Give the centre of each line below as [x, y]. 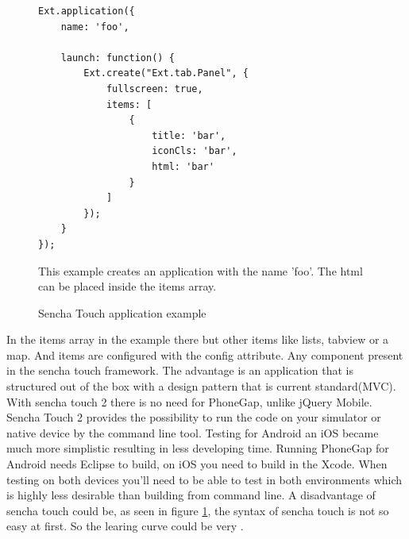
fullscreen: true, [154, 89]
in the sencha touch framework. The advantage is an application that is [180, 370]
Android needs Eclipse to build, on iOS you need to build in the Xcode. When [197, 464]
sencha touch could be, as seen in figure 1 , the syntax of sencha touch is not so [198, 510]
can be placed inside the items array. [127, 286]
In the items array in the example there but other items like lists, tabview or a [198, 339]
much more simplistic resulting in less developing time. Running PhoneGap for [198, 448]
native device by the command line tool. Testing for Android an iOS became [193, 432]
